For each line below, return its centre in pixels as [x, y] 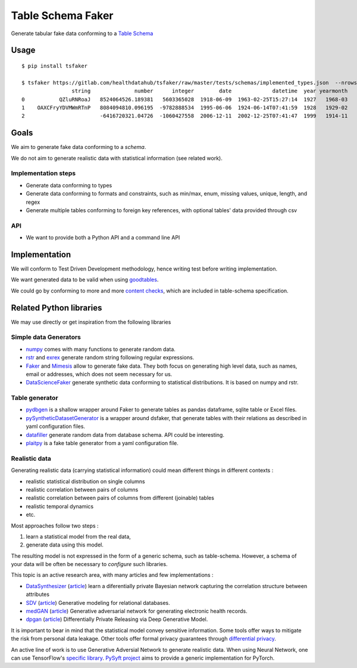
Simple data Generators [46, 337]
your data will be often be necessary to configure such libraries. [89, 564]
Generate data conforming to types [69, 185]
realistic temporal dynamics [60, 506]
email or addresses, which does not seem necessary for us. [99, 374]
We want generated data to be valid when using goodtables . [85, 279]
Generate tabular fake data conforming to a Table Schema [82, 33]
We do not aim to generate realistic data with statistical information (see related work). [117, 158]
